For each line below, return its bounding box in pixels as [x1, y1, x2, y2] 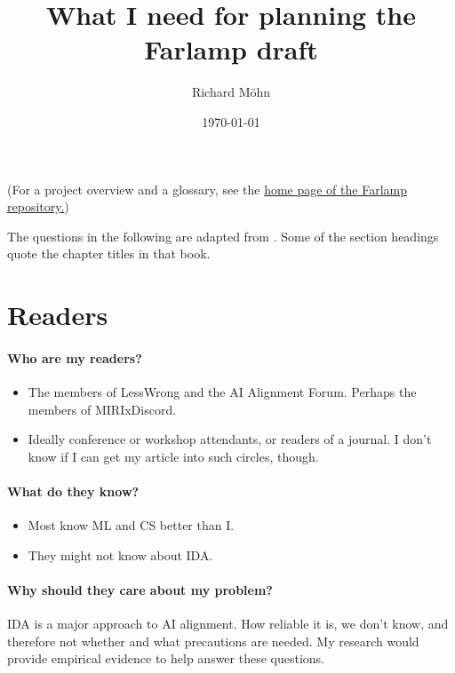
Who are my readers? [7, 348, 142, 367]
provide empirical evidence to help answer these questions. [7, 649, 325, 668]
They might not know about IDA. [28, 545, 213, 564]
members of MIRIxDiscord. [28, 400, 177, 418]
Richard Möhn [191, 83, 271, 101]
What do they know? [7, 482, 140, 501]
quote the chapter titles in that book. [7, 244, 211, 263]
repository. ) [7, 197, 69, 216]
